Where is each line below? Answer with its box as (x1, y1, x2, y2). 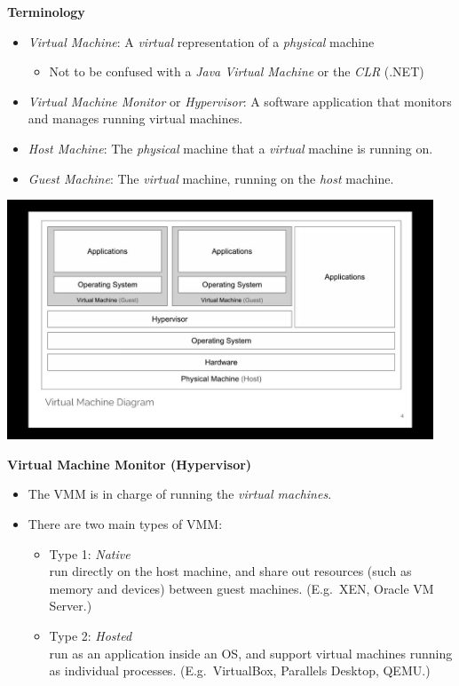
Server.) (49, 596, 92, 615)
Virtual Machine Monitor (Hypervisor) (7, 454, 252, 473)
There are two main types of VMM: (28, 514, 223, 532)
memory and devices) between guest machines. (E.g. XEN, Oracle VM (49, 579, 434, 597)
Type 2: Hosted (49, 626, 132, 644)
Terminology (7, 3, 85, 20)
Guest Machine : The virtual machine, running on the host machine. (28, 169, 394, 187)
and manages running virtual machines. (28, 109, 243, 128)
